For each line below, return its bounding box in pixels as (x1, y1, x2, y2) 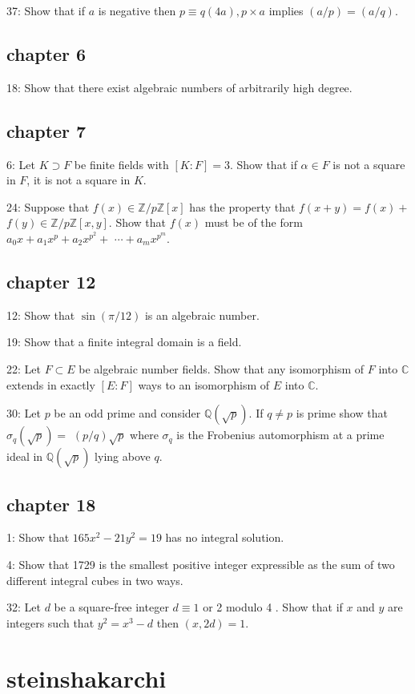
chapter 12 (6, 268, 96, 293)
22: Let (6, 360, 41, 377)
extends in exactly (6, 376, 95, 393)
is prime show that (296, 405, 388, 422)
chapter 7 (6, 118, 87, 143)
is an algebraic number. (144, 306, 260, 323)
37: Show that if (6, 2, 86, 18)
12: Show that (6, 306, 75, 323)
